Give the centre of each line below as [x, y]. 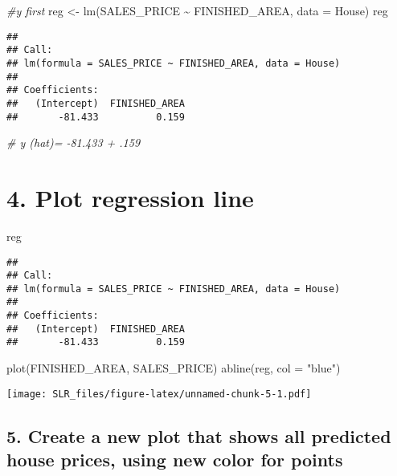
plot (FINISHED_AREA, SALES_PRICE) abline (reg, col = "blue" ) [174, 368]
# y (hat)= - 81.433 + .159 [74, 142]
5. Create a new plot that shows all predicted [199, 435]
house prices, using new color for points [175, 460]
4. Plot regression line [130, 197]
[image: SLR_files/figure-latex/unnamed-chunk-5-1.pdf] [159, 394]
